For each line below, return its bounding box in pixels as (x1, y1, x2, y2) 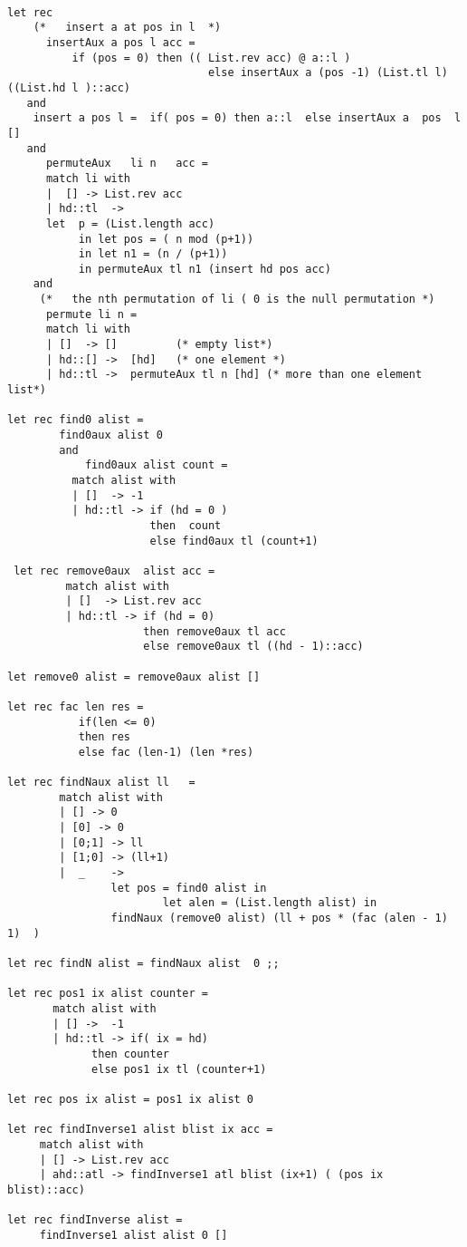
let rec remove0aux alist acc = (14, 564, 215, 577)
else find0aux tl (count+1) (149, 534, 319, 547)
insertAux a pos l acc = (45, 35, 195, 49)
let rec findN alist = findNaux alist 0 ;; (7, 957, 280, 970)
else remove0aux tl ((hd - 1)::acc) (143, 640, 364, 653)
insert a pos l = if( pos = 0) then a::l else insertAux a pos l (33, 111, 462, 125)
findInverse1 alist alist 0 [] (39, 1228, 228, 1242)
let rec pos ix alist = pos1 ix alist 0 (7, 1092, 254, 1106)
